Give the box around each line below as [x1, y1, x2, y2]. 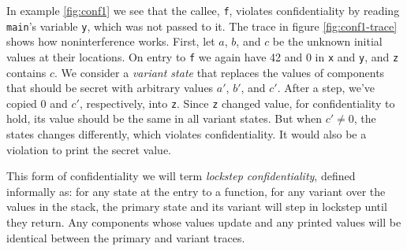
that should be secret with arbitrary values [6, 79, 214, 96]
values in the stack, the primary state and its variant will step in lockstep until [6, 198, 387, 215]
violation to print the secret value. [6, 141, 171, 157]
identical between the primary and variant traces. [6, 229, 245, 245]
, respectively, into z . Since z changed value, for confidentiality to [79, 94, 395, 111]
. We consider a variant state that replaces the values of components [54, 64, 385, 80]
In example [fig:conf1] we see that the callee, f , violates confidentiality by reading [6, 2, 400, 18]
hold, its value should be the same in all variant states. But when [6, 110, 322, 127]
